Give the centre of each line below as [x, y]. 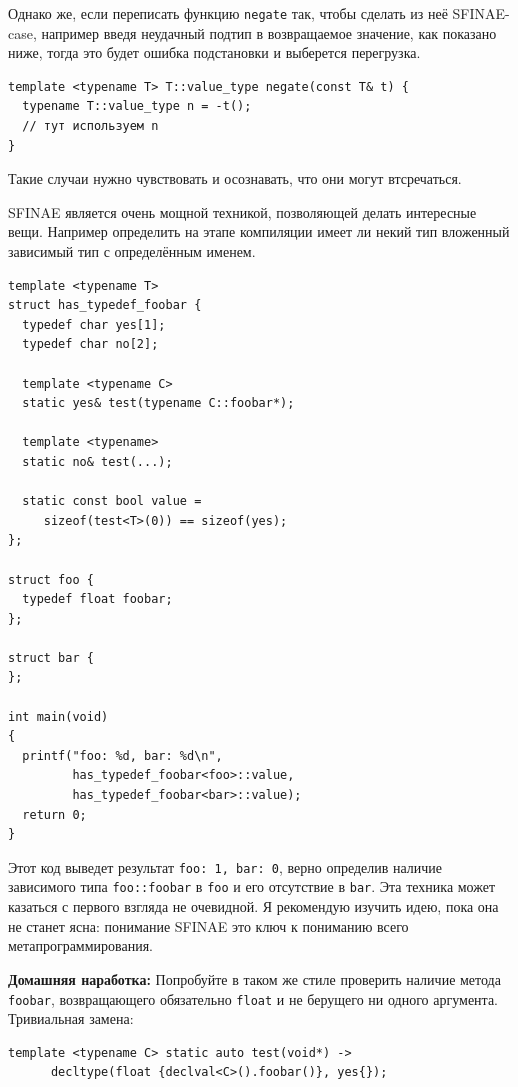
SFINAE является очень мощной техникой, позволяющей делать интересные [242, 211]
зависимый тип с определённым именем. [132, 251]
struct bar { [51, 657]
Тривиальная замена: [71, 1018]
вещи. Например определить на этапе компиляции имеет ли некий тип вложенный [259, 231]
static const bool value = [112, 501]
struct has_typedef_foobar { [105, 305]
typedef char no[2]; [90, 344]
